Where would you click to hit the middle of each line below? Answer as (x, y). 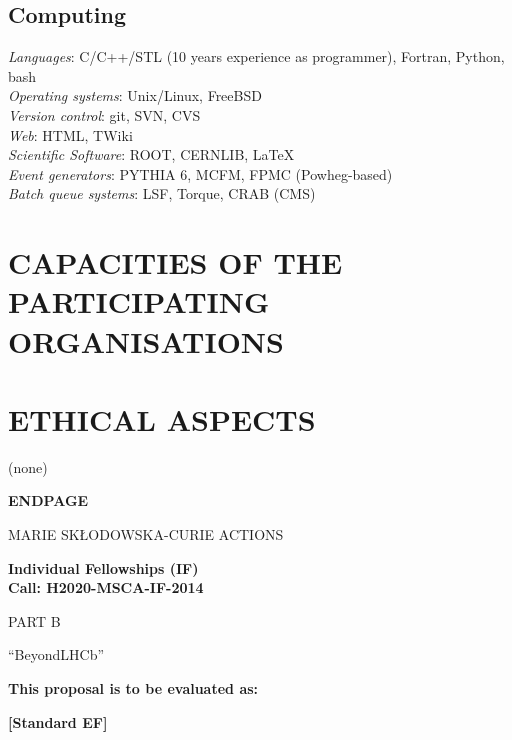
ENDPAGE (48, 500)
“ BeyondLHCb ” (56, 654)
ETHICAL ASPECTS (162, 418)
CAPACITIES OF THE (175, 262)
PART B (34, 620)
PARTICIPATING (139, 301)
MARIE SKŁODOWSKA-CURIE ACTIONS (146, 534)
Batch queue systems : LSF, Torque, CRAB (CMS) (162, 193)
